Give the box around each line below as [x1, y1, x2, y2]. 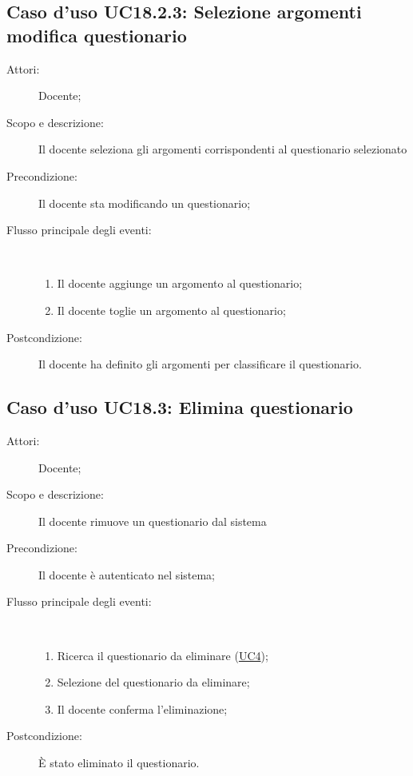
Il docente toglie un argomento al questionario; [57, 301, 286, 318]
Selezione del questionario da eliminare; [57, 674, 250, 690]
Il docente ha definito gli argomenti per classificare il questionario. [38, 356, 362, 372]
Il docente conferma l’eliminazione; [57, 700, 228, 717]
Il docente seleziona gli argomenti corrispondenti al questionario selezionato [38, 141, 407, 157]
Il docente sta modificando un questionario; [38, 194, 251, 211]
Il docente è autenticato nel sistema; [38, 566, 216, 583]
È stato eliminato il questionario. [38, 754, 200, 771]
